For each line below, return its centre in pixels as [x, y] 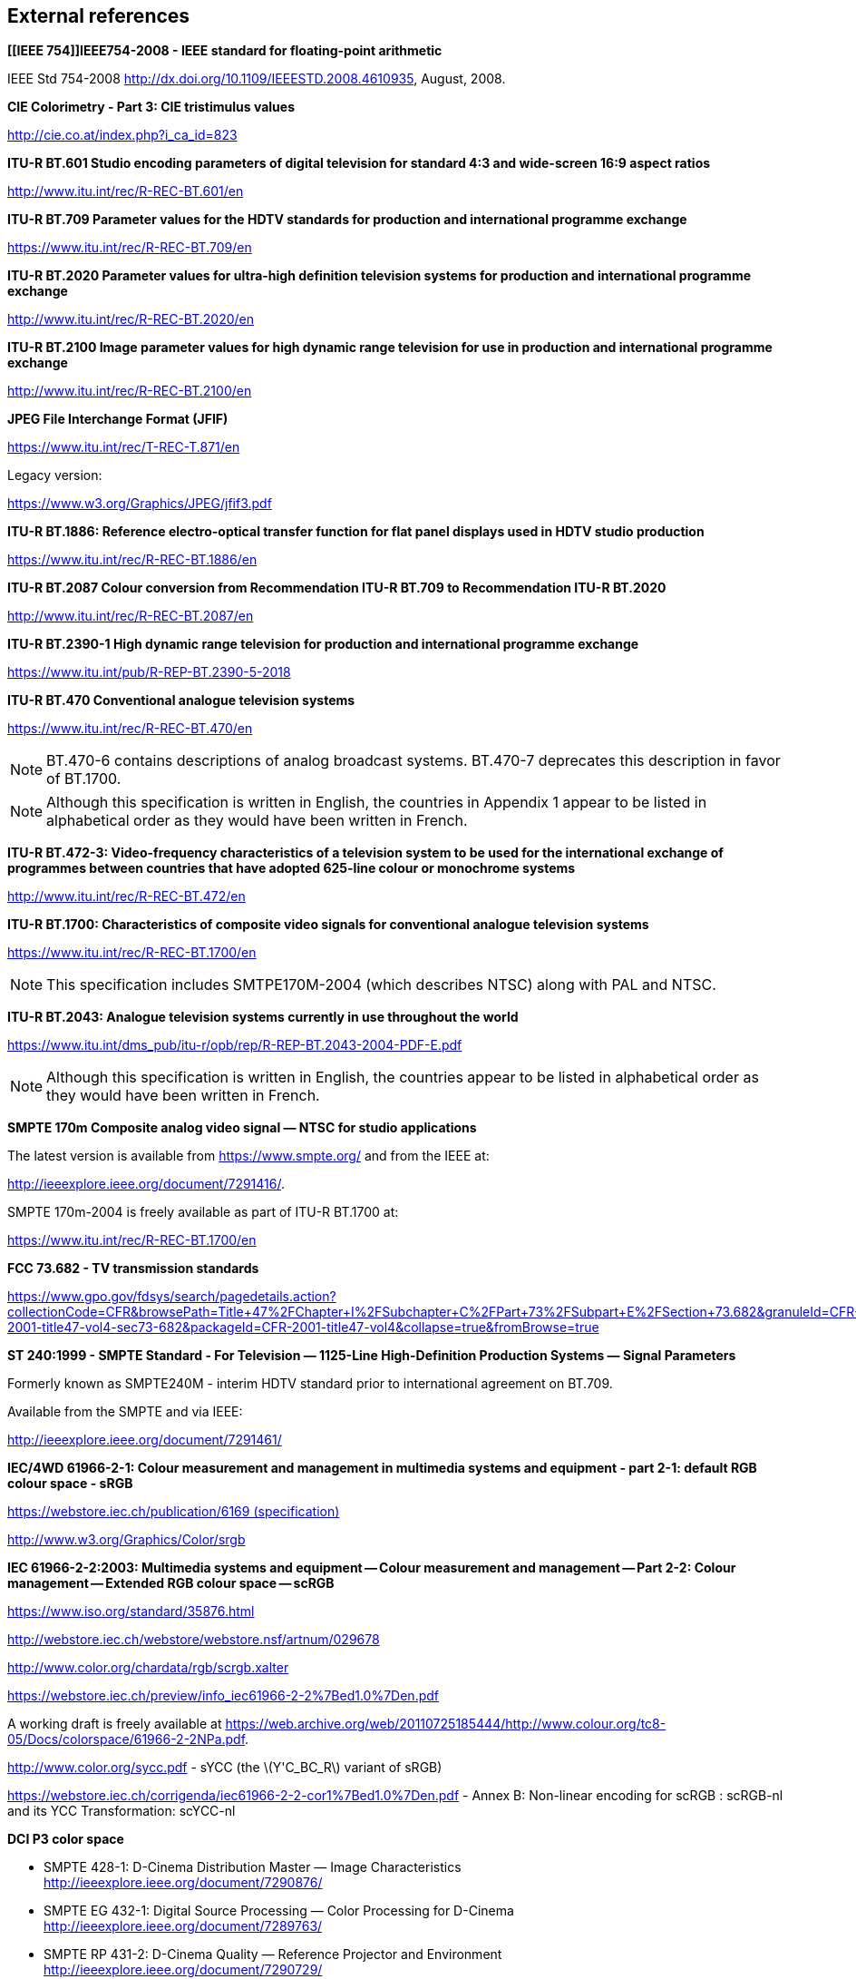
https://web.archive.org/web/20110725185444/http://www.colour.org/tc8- [446, 1724]
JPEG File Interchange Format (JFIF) [118, 419]
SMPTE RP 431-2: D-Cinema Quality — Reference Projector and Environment [273, 1955]
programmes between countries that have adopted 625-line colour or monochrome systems [292, 868]
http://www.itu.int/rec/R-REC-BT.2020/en [131, 319]
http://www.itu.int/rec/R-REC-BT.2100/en [130, 391]
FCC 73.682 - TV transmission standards [133, 1269]
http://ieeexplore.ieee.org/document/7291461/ [145, 1440]
